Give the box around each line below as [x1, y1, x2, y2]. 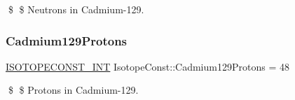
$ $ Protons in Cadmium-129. [8, 83, 139, 97]
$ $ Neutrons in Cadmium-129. [8, 2, 144, 16]
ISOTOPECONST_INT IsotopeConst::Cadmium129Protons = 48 [6, 59, 289, 73]
